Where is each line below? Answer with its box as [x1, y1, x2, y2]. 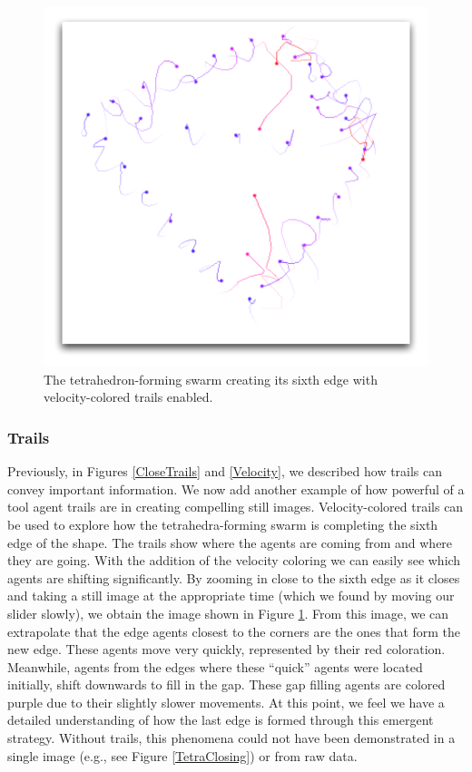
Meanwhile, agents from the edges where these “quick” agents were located [7, 657, 423, 676]
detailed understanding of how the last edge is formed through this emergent [7, 710, 434, 729]
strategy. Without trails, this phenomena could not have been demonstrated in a [7, 728, 456, 748]
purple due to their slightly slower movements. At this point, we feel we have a [7, 692, 445, 711]
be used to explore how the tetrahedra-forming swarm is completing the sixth [7, 514, 438, 533]
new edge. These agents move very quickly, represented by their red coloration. [7, 640, 446, 659]
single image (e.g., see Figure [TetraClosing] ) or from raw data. [7, 746, 358, 765]
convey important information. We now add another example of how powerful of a [7, 479, 465, 498]
